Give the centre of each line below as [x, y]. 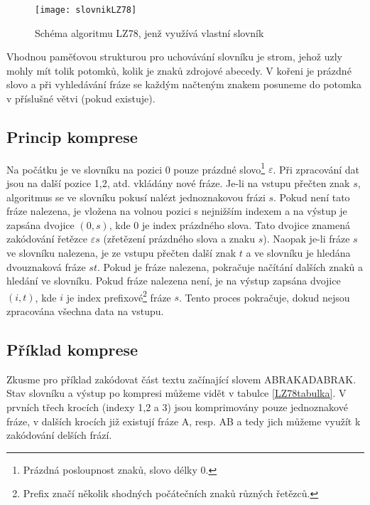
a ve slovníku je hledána [298, 253]
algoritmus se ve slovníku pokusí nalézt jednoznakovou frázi [136, 197]
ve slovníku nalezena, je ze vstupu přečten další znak [121, 253]
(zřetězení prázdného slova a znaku [179, 239]
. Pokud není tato [312, 197]
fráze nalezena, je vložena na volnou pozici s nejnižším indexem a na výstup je [177, 211]
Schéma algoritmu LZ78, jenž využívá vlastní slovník [149, 32]
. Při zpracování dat [316, 169]
